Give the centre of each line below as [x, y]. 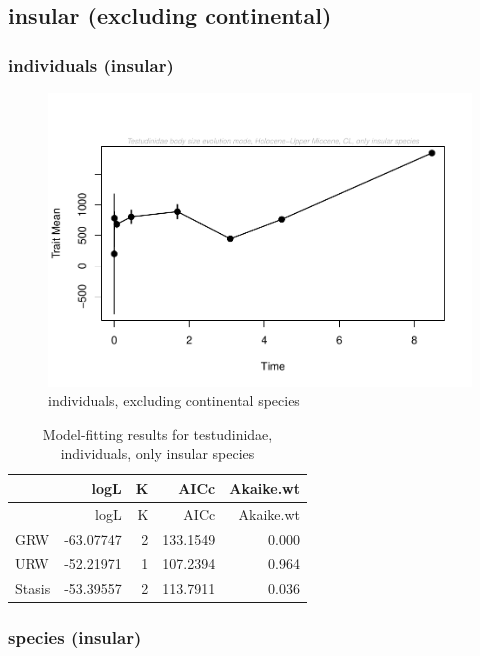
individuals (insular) [91, 64]
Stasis [33, 588]
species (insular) [75, 637]
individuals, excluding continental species [174, 400]
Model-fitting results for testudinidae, [157, 433]
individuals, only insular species [157, 453]
